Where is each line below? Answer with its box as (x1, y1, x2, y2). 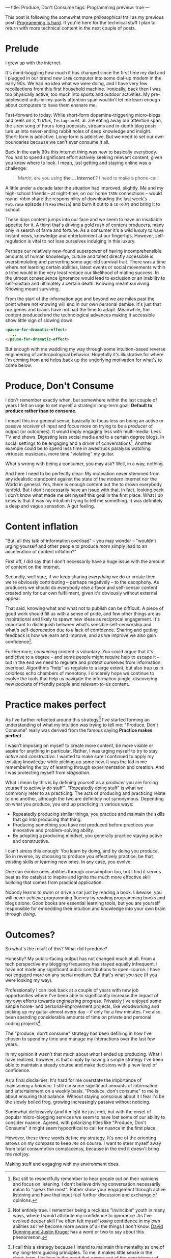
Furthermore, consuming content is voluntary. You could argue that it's (5, 648, 154, 654)
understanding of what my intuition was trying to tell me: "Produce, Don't (5, 722, 159, 728)
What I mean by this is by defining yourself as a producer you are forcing (5, 780, 158, 786)
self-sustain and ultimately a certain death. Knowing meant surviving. (5, 280, 151, 286)
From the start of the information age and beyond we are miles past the (5, 296, 155, 302)
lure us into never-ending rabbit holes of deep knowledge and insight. (5, 128, 152, 134)
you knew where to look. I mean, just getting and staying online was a (5, 159, 151, 166)
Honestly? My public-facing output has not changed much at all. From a (5, 955, 156, 962)
